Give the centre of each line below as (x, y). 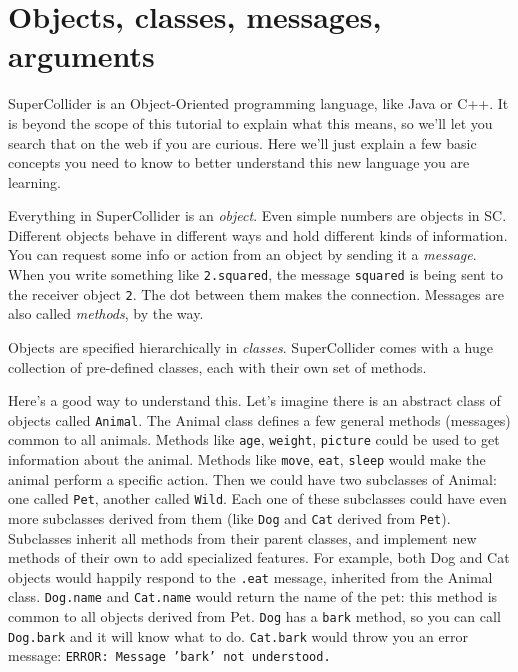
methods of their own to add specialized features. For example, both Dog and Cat (259, 557)
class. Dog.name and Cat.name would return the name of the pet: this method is (253, 596)
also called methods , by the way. (106, 313)
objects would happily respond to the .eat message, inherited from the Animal (250, 576)
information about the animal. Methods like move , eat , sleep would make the (247, 459)
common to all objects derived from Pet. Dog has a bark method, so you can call (254, 616)
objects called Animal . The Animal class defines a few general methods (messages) (259, 419)
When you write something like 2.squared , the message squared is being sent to (255, 274)
